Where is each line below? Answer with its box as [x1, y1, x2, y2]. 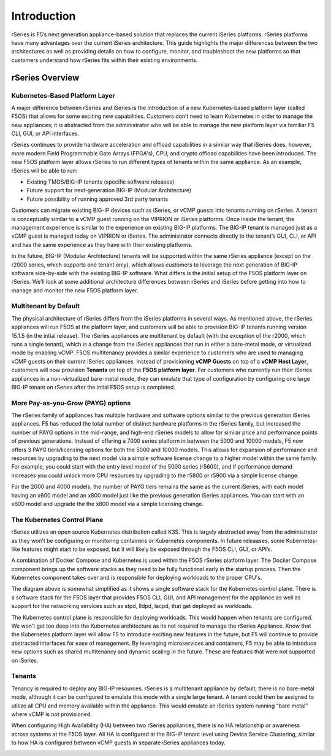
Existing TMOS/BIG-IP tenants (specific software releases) [26, 178, 175, 185]
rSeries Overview [11, 72, 80, 83]
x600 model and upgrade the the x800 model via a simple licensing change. [11, 501, 204, 507]
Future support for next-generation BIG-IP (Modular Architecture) [26, 187, 192, 194]
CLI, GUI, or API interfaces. [11, 130, 80, 138]
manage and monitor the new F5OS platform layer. [11, 286, 139, 294]
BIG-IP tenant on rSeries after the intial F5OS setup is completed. [11, 383, 176, 391]
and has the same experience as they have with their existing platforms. [11, 241, 193, 248]
